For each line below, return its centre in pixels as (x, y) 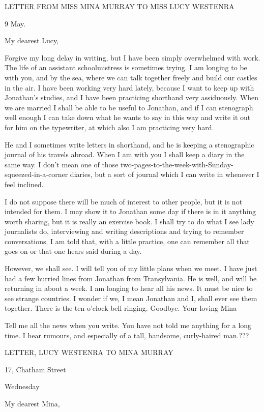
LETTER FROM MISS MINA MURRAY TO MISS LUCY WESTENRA (120, 6)
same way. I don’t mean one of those (62, 164)
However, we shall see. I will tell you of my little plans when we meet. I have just (131, 268)
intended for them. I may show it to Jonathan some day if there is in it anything (130, 211)
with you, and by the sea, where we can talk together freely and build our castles (131, 77)
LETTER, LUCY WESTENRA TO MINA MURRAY (89, 352)
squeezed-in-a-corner (36, 174)
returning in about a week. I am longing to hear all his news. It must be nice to (129, 288)
